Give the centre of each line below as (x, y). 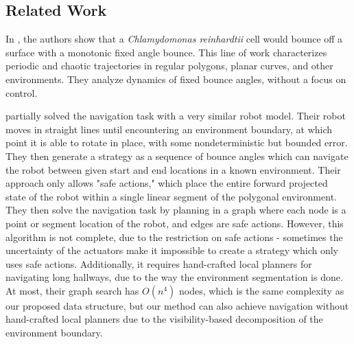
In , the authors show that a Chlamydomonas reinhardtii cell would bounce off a (174, 39)
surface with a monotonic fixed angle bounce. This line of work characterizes (166, 52)
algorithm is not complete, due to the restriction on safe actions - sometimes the (174, 237)
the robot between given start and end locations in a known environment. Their (173, 169)
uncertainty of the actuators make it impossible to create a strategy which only (172, 250)
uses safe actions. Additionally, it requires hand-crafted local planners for (159, 263)
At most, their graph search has (72, 290)
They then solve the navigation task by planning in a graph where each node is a (176, 210)
